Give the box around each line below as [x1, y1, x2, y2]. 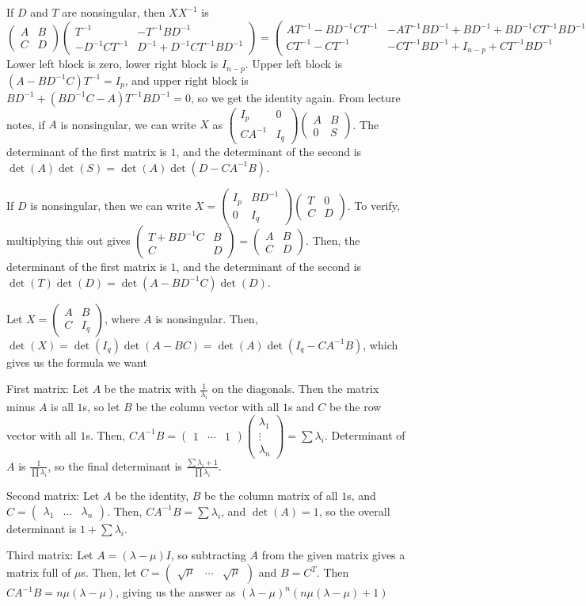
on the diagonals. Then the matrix [211, 380, 379, 397]
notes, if [6, 116, 45, 132]
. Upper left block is [245, 55, 342, 72]
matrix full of [6, 564, 71, 581]
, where [105, 310, 140, 326]
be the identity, [115, 487, 189, 504]
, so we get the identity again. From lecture [191, 89, 401, 105]
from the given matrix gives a [261, 547, 405, 563]
